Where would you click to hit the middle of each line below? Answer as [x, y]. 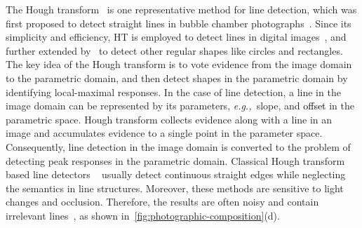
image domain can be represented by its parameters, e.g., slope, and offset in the [180, 106]
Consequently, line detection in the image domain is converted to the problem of [178, 146]
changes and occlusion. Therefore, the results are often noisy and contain [162, 202]
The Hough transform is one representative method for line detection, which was [181, 9]
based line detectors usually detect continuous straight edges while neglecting [176, 174]
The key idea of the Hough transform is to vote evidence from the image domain [179, 64]
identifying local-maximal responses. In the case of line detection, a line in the [173, 92]
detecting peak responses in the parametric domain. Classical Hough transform [175, 160]
